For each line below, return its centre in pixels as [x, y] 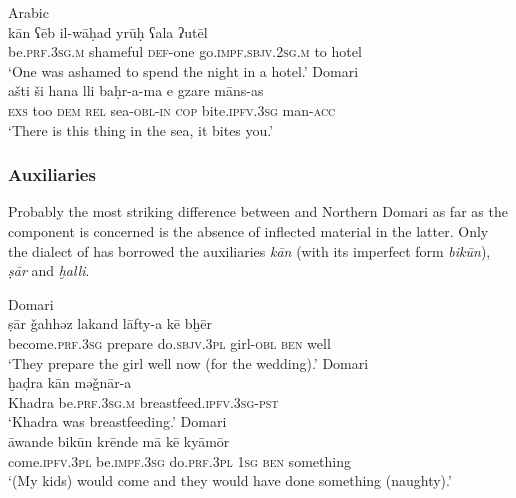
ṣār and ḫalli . [49, 270]
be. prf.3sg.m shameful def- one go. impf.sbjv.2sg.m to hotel [185, 51]
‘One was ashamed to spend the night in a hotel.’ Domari [183, 70]
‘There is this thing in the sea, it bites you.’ [141, 129]
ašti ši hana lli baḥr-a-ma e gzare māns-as [136, 90]
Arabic [28, 12]
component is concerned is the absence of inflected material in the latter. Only [248, 230]
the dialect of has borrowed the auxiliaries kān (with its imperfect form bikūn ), [249, 250]
